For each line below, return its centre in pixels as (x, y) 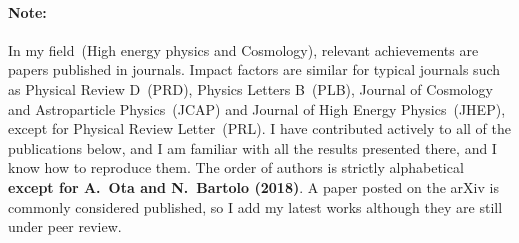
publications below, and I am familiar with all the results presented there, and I (252, 147)
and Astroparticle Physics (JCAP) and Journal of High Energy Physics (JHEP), (257, 108)
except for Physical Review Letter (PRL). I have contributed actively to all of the (260, 128)
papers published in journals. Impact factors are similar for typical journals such (254, 69)
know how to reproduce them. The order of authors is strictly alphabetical (236, 167)
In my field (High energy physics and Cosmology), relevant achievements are (243, 49)
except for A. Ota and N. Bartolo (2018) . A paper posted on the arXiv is (253, 186)
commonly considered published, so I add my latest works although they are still (255, 206)
